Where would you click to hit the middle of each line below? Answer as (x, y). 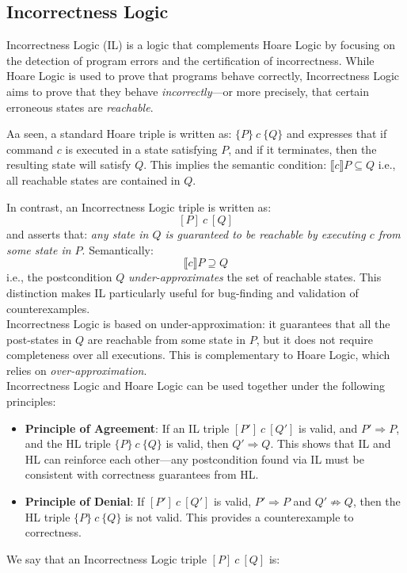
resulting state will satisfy (69, 164)
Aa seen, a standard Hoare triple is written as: (119, 134)
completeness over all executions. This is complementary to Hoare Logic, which (198, 355)
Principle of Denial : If (85, 501)
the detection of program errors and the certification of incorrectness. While (190, 60)
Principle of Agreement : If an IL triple (127, 428)
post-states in (39, 339)
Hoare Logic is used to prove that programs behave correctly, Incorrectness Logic (203, 76)
